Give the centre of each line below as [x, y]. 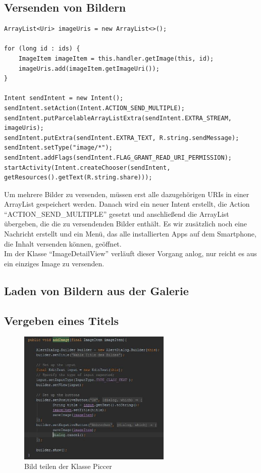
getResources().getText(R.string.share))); [78, 178]
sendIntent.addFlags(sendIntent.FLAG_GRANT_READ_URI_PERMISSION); [118, 157]
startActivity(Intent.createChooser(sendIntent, [87, 168]
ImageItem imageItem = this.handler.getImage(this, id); [116, 58]
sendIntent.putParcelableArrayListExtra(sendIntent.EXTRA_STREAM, [118, 118]
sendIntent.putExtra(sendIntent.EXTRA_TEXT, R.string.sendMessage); [122, 138]
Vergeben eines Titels [62, 320]
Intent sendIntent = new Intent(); [64, 98]
